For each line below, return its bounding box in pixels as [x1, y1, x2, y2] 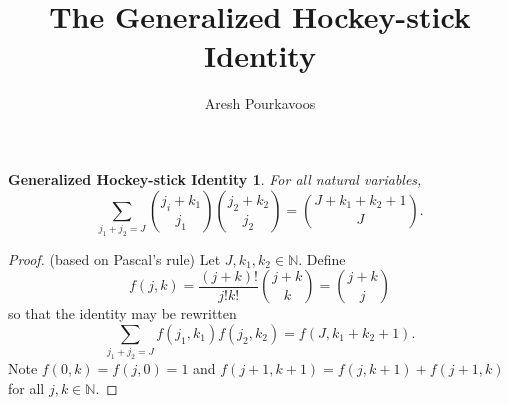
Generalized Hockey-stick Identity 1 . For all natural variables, [8, 168, 422, 189]
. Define [298, 248, 346, 269]
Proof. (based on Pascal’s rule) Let [8, 248, 221, 269]
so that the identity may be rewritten [8, 303, 237, 324]
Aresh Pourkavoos [204, 93, 316, 114]
